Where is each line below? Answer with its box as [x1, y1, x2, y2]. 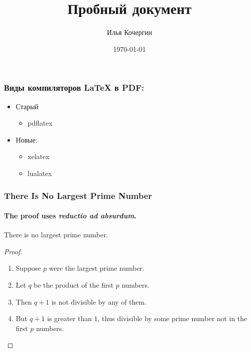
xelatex [27, 151, 50, 162]
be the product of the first [33, 280, 114, 290]
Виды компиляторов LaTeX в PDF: [4, 81, 144, 94]
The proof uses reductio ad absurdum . [4, 210, 136, 221]
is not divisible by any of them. [51, 296, 147, 307]
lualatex [27, 168, 52, 178]
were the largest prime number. [49, 263, 144, 273]
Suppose [15, 263, 41, 273]
